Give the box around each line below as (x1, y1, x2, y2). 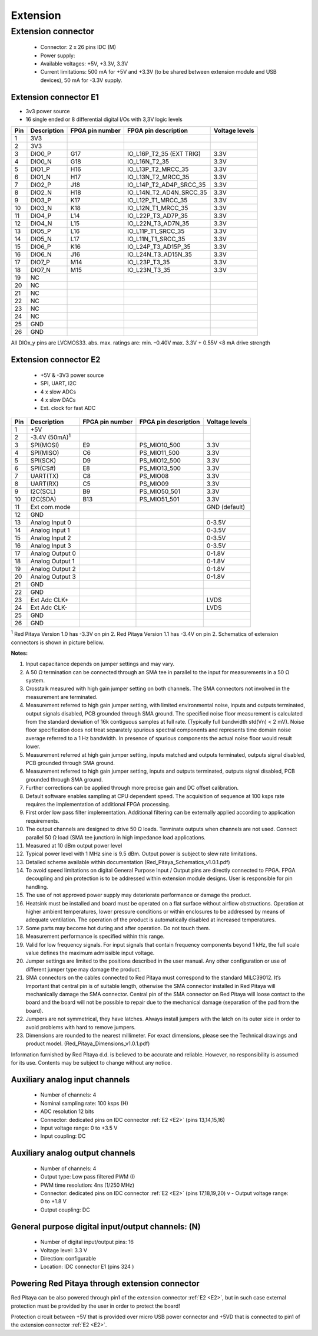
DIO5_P (30, 227, 51, 235)
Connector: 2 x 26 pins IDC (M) (40, 44, 117, 51)
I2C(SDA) (30, 495, 57, 504)
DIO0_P (30, 150, 51, 158)
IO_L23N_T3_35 (127, 266, 171, 274)
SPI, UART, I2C (40, 380, 77, 387)
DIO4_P (30, 212, 52, 220)
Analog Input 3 (30, 541, 71, 550)
